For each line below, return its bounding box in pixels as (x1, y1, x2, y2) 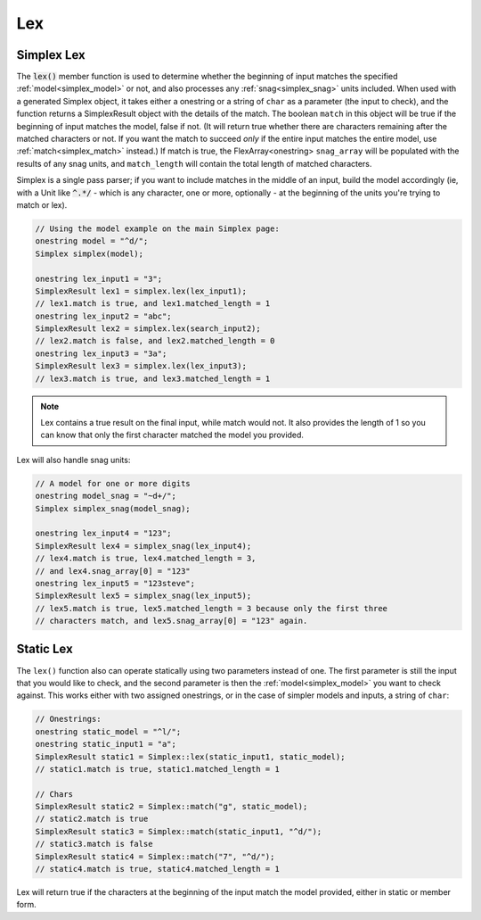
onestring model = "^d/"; (35, 236, 149, 246)
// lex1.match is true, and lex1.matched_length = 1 (35, 299, 271, 309)
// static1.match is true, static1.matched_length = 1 (35, 764, 280, 774)
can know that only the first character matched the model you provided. (40, 429, 305, 441)
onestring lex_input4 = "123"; (35, 528, 173, 539)
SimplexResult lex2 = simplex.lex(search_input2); (35, 324, 262, 334)
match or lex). (16, 199, 68, 210)
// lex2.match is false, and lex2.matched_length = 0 (35, 336, 275, 346)
